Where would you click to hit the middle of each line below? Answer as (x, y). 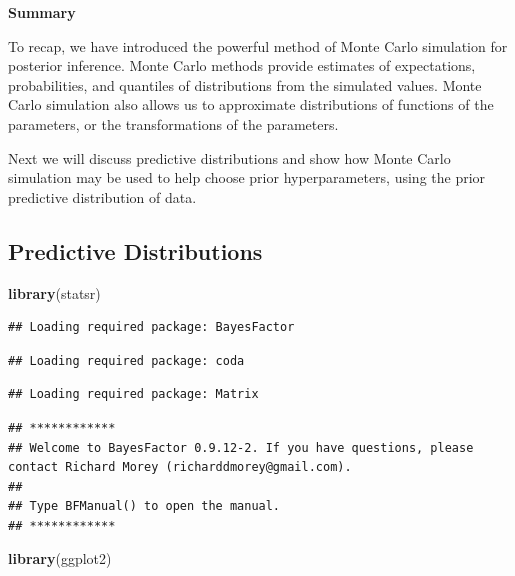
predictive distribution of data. (102, 196)
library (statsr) (54, 292)
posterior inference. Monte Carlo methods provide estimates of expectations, (242, 65)
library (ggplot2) (60, 558)
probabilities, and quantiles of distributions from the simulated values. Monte (245, 84)
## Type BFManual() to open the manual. (144, 506)
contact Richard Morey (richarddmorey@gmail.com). (180, 467)
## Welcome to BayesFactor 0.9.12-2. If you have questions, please (241, 447)
